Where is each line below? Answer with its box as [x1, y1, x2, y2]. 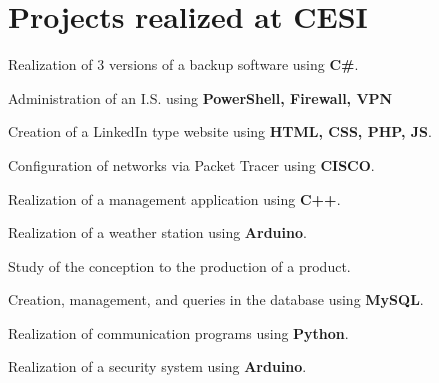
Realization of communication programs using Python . [8, 322, 349, 343]
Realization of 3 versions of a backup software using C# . [8, 54, 359, 75]
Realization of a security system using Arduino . [8, 356, 307, 377]
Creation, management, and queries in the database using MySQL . [8, 289, 424, 310]
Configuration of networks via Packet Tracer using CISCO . [8, 154, 375, 175]
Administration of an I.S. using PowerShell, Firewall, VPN [8, 87, 393, 108]
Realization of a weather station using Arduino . [8, 222, 307, 243]
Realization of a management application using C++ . [8, 188, 341, 209]
